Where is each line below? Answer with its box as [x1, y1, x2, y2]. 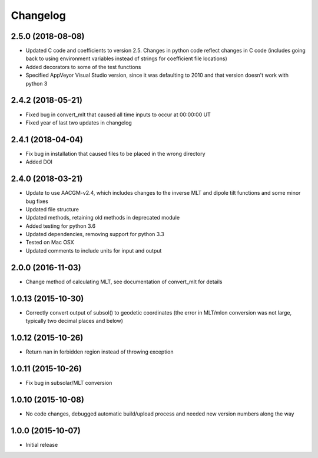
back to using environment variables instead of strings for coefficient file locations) [25, 55, 228, 62]
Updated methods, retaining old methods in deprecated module [25, 214, 180, 221]
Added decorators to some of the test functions [25, 63, 141, 70]
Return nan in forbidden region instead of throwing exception [25, 348, 174, 355]
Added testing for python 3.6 [25, 222, 96, 230]
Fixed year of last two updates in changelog [25, 119, 132, 126]
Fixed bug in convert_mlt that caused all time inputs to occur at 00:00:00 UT [25, 111, 211, 118]
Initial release [25, 441, 58, 448]
